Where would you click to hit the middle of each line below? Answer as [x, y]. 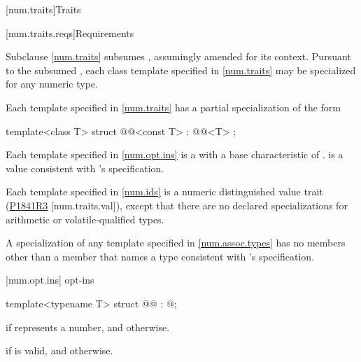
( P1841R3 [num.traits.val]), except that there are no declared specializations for [177, 205]
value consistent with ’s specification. [85, 168]
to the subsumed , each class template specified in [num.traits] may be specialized [181, 70]
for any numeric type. [52, 84]
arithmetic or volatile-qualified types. [85, 219]
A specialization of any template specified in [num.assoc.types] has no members [176, 243]
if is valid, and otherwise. [59, 350]
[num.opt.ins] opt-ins [50, 280]
